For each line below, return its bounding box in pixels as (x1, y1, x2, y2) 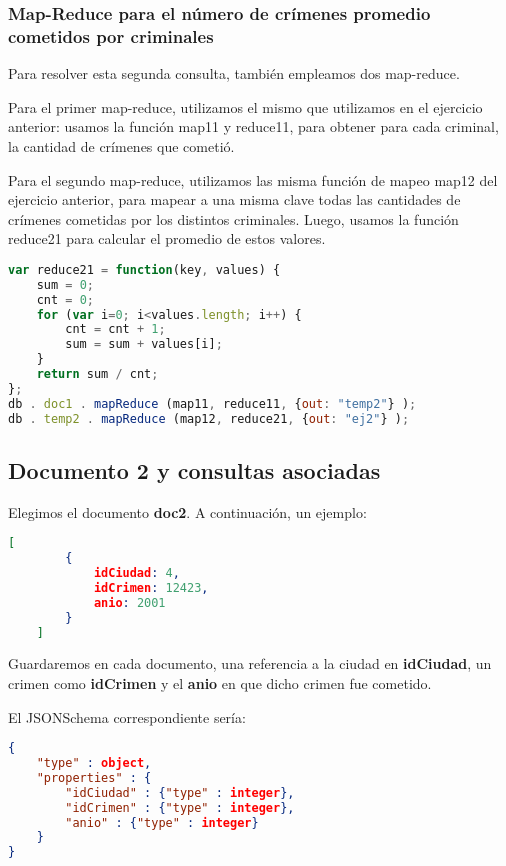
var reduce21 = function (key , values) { (8, 262, 281, 277)
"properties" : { (36, 770, 152, 785)
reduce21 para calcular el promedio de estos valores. (8, 228, 326, 249)
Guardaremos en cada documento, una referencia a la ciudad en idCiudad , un (8, 653, 492, 674)
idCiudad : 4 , (93, 566, 180, 581)
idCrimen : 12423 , (93, 580, 209, 595)
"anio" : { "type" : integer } (65, 815, 259, 830)
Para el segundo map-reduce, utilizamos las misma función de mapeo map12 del (8, 169, 498, 190)
